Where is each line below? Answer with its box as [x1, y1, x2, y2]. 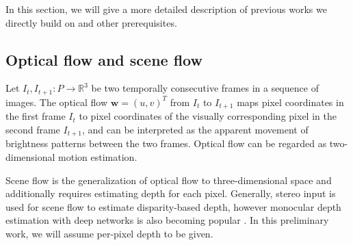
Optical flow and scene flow [5, 49, 202, 70]
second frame [5, 122, 60, 136]
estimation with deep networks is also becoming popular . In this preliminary [5, 213, 329, 227]
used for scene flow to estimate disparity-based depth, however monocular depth [5, 199, 341, 214]
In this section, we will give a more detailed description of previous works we [5, 2, 327, 16]
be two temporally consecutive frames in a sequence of [91, 81, 319, 95]
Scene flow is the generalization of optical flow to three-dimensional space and [5, 172, 332, 187]
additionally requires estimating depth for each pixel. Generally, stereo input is [5, 186, 336, 201]
